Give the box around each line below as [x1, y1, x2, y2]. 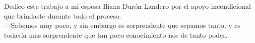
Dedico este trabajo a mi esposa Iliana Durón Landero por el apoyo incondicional [4, 1, 251, 11]
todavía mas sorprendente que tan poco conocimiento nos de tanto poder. [4, 29, 228, 40]
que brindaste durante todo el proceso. [4, 10, 121, 21]
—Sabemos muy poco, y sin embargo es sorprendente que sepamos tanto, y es [4, 20, 241, 30]
